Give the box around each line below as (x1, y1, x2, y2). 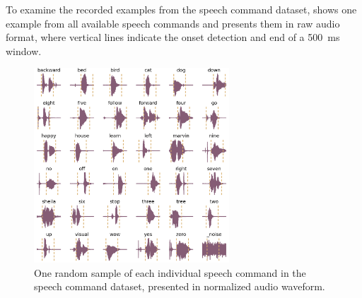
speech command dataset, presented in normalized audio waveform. (34, 279, 325, 294)
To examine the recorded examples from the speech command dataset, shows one (6, 2, 357, 16)
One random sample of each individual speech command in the (34, 265, 306, 280)
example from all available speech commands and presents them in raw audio (6, 16, 340, 30)
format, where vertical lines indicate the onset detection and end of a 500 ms (6, 30, 340, 44)
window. (6, 43, 42, 58)
